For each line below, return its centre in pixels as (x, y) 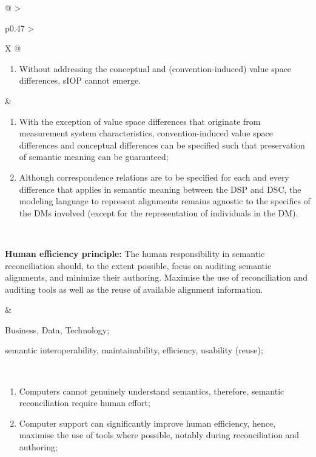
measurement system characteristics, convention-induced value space (146, 133)
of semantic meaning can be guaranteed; (94, 157)
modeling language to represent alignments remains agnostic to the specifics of (165, 201)
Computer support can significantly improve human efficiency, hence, (147, 423)
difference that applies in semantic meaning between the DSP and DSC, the (160, 189)
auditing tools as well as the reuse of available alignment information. (134, 289)
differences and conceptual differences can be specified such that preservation (162, 145)
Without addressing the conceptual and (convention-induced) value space (155, 68)
